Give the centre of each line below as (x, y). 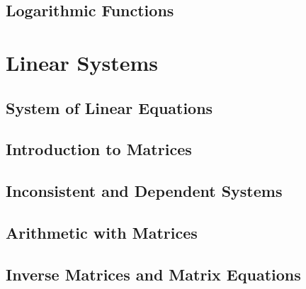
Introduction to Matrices (99, 149)
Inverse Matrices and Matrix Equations (153, 274)
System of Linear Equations (109, 107)
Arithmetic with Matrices (102, 232)
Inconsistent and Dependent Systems (144, 191)
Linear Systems (82, 62)
